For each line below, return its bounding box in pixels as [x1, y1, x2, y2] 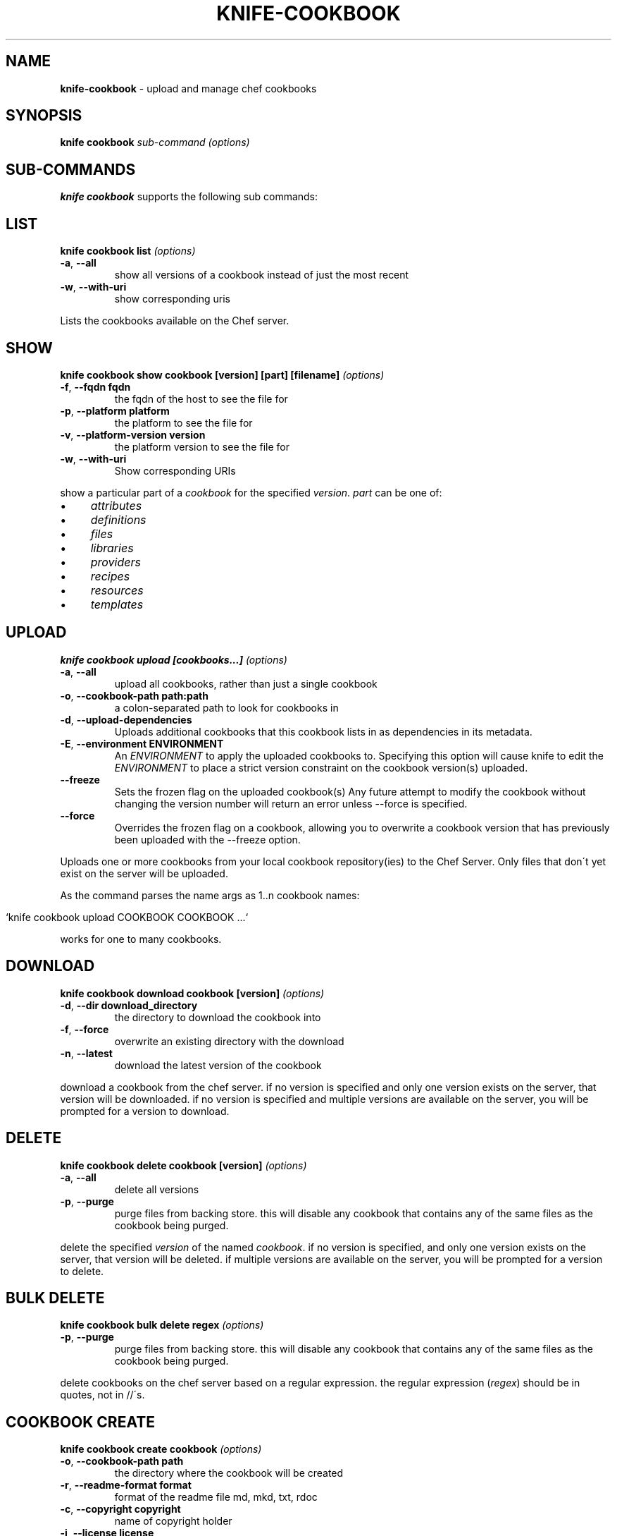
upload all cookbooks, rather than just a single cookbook [114, 677, 378, 690]
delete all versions [114, 1183, 199, 1195]
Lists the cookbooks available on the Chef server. [60, 315, 289, 327]
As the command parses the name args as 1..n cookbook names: [60, 889, 360, 901]
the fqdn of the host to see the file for [114, 392, 288, 405]
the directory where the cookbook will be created [114, 1467, 344, 1480]
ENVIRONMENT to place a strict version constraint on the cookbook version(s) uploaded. [114, 761, 528, 774]
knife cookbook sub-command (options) [60, 136, 250, 149]
